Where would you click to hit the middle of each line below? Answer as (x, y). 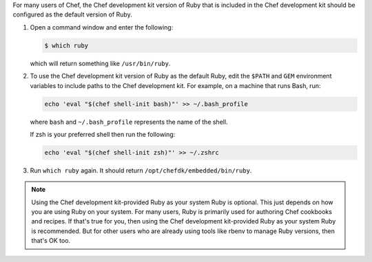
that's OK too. (51, 241)
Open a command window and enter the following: (102, 27)
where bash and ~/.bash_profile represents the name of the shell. (129, 122)
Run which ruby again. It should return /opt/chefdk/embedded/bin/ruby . (141, 170)
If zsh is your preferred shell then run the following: (103, 134)
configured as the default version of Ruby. (72, 14)
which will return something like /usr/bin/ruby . (100, 63)
